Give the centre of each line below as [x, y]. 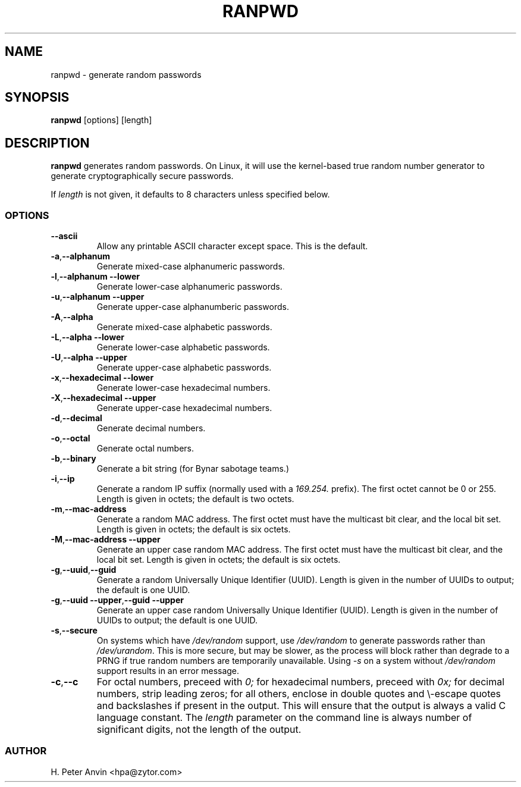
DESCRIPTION [47, 143]
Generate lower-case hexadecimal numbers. [183, 388]
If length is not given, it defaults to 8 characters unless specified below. [190, 195]
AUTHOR [26, 751]
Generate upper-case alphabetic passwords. [184, 368]
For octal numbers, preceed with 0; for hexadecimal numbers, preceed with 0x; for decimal [301, 682]
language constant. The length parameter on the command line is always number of [284, 718]
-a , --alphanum [81, 256]
